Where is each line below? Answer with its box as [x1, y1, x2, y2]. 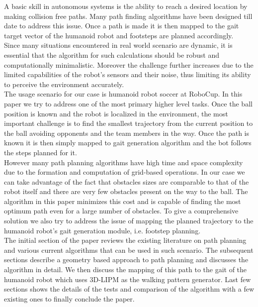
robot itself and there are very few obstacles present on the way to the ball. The [4, 186, 248, 197]
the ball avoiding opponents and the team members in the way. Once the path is [4, 127, 249, 138]
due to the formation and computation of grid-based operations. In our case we [4, 167, 245, 177]
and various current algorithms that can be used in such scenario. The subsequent [4, 244, 254, 255]
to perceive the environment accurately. [4, 79, 124, 89]
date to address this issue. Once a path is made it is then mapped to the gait [4, 20, 239, 31]
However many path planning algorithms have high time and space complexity [4, 157, 243, 167]
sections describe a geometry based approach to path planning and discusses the [4, 254, 249, 265]
